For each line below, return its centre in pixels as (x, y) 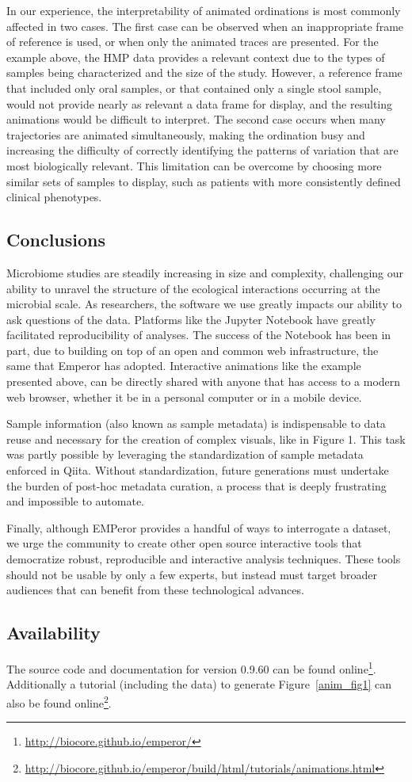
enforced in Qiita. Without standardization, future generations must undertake (198, 470)
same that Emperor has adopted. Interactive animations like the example (184, 366)
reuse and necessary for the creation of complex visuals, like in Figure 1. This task (206, 439)
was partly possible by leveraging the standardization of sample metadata (185, 454)
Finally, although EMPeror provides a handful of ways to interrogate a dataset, (199, 527)
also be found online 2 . (59, 701)
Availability (53, 633)
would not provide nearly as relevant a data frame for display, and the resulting (200, 103)
